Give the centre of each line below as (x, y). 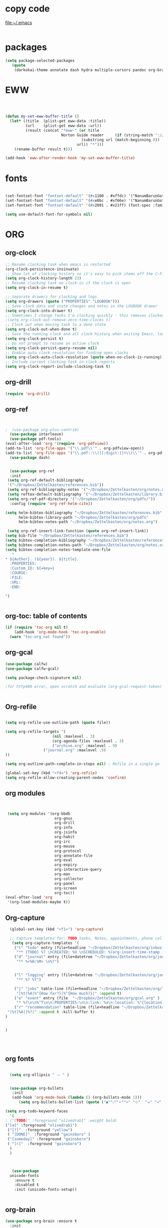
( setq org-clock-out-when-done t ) (41, 329)
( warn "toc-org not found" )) (40, 637)
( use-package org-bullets (37, 1088)
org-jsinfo (66, 832)
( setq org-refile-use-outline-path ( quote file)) (58, 723)
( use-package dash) (30, 457)
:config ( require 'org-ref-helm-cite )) (51, 504)
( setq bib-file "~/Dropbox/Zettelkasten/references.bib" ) (67, 536)
